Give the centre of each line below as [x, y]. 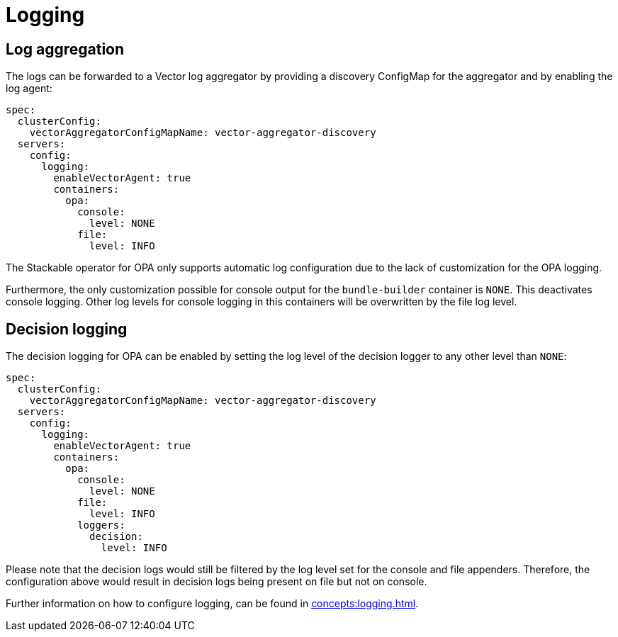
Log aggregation [65, 49]
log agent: [29, 89]
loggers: [101, 525]
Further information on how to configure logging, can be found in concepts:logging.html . [212, 604]
